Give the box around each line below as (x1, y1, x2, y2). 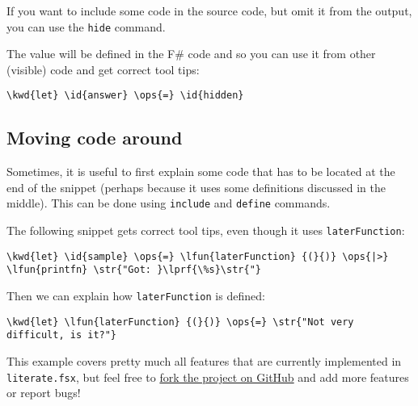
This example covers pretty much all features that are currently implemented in (6, 353, 402, 370)
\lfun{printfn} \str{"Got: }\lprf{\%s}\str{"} (6, 264, 261, 276)
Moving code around (6, 125, 183, 150)
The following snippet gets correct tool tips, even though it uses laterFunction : (6, 222, 405, 239)
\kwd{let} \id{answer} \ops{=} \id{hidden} (6, 90, 244, 102)
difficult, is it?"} (6, 329, 117, 341)
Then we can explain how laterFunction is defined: (6, 287, 265, 304)
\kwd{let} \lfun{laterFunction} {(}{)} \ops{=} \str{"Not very (6, 316, 354, 328)
